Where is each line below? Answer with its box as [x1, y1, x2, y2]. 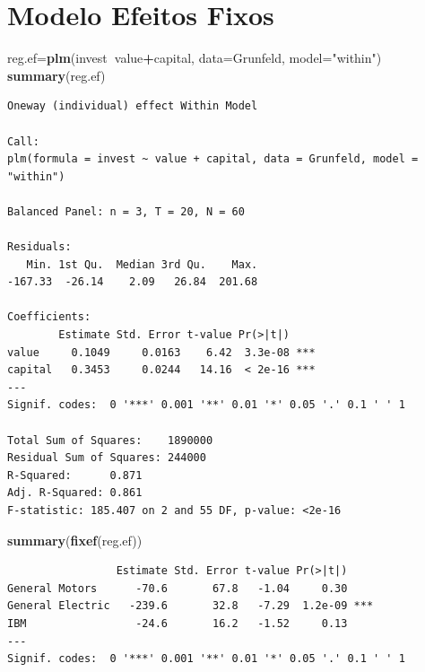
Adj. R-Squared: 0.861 [7, 486, 143, 500]
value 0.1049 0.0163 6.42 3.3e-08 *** [7, 345, 316, 359]
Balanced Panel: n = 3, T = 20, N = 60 [7, 205, 245, 218]
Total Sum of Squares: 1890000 [7, 433, 213, 447]
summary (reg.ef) [7, 65, 106, 84]
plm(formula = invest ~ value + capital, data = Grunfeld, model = [7, 153, 419, 166]
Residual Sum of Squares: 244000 [7, 451, 206, 465]
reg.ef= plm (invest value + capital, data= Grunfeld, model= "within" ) [7, 48, 382, 67]
